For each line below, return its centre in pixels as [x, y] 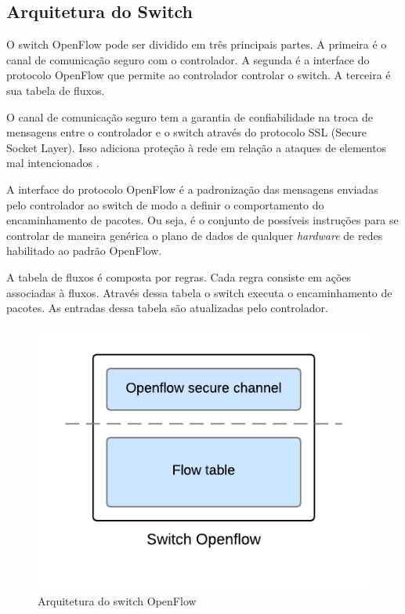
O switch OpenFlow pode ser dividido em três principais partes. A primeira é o [197, 44]
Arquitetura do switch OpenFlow [117, 600]
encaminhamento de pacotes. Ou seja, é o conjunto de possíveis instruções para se [202, 220]
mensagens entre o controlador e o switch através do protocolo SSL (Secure [186, 132]
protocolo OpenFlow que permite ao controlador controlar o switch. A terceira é [199, 75]
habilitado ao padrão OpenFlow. [84, 251]
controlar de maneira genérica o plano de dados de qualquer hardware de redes [195, 235]
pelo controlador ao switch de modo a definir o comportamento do [165, 204]
